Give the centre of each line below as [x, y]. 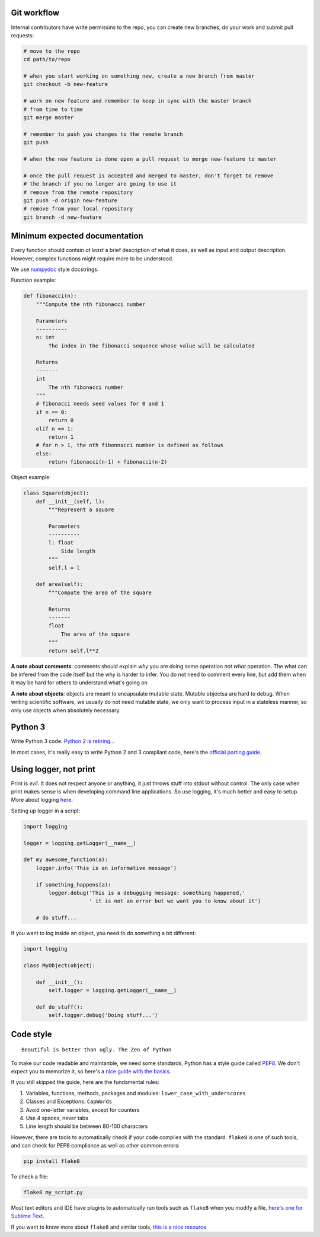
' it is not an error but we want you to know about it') [175, 901]
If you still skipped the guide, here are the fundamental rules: [85, 1082]
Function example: [33, 280]
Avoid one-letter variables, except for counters [83, 1110]
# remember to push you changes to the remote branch [103, 134]
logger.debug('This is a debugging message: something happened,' [147, 893]
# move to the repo [52, 51]
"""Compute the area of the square [100, 592]
